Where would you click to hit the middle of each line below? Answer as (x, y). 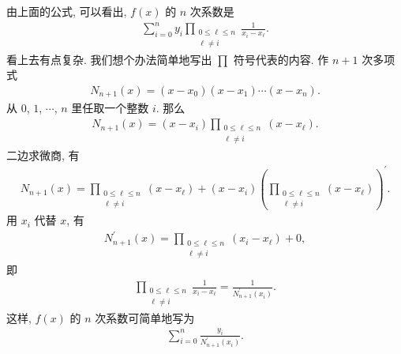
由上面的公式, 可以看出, (67, 11)
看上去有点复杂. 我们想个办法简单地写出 (109, 59)
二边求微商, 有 (43, 154)
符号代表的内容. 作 (281, 59)
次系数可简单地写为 (145, 317)
